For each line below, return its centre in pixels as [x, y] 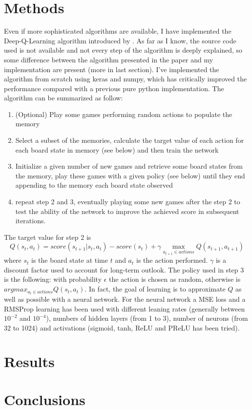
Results [29, 361]
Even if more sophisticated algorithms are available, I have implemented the [118, 31]
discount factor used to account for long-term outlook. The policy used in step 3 [124, 269]
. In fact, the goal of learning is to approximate [155, 289]
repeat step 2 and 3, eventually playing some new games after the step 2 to [128, 202]
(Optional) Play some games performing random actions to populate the [124, 114]
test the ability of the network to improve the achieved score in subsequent [127, 211]
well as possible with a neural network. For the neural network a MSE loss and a [125, 299]
